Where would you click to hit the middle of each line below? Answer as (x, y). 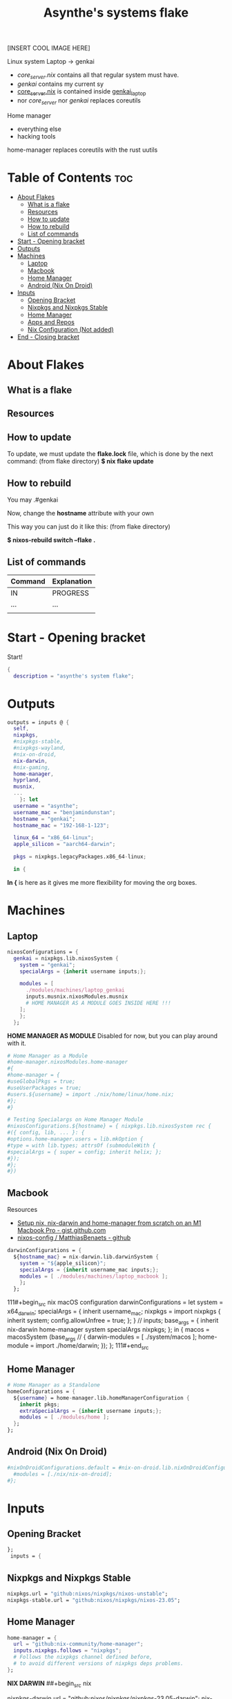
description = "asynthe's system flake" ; (74, 676)
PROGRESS (71, 592)
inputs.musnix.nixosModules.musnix (77, 997)
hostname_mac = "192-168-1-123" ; (61, 825)
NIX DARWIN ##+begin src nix (49, 1684)
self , (21, 729)
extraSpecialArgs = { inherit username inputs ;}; (91, 1411)
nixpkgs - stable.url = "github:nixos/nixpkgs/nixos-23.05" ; (94, 1600)
